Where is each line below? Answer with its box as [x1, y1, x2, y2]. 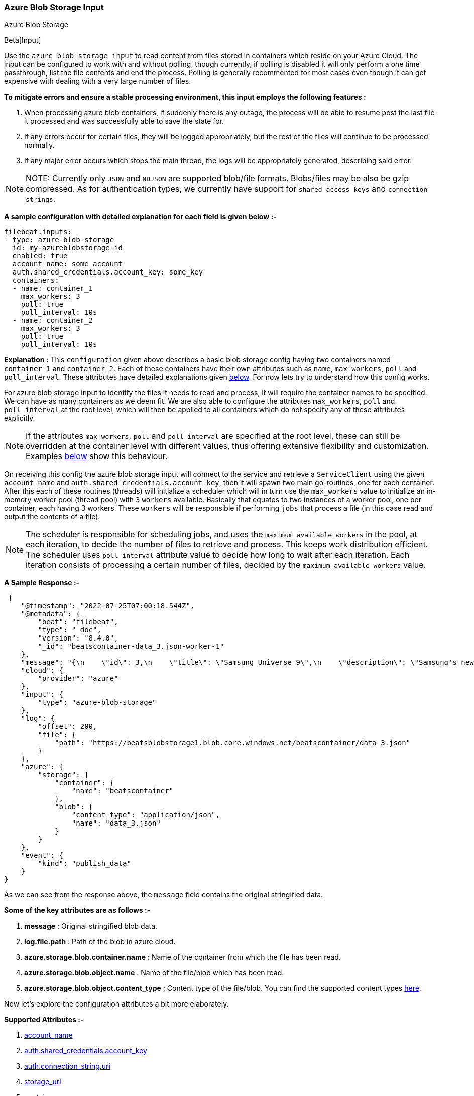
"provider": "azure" [38, 674, 118, 683]
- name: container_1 [12, 284, 93, 293]
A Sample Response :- [4, 578, 80, 587]
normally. [24, 141, 55, 150]
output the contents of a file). [4, 512, 100, 521]
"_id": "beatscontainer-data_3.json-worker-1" [38, 642, 224, 651]
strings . [26, 194, 56, 204]
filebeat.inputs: [4, 228, 72, 236]
